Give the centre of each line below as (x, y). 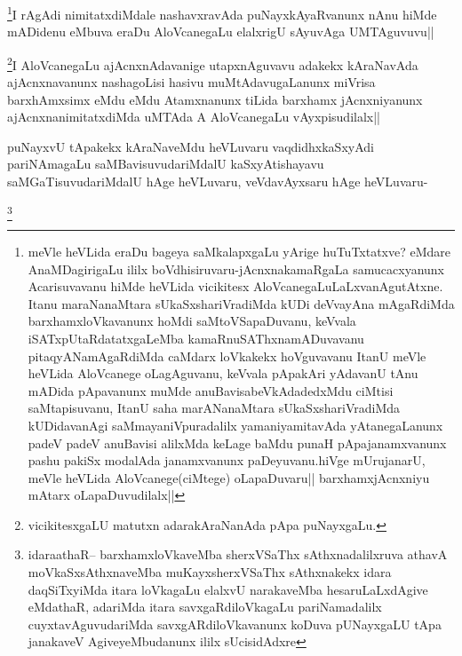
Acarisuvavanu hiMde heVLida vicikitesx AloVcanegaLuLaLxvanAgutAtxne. (235, 286)
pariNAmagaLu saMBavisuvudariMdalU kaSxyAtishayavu (166, 164)
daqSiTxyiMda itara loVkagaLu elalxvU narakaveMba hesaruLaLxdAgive (228, 589)
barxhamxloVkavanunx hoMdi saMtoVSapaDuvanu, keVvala (192, 321)
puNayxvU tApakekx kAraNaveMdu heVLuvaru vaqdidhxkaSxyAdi (191, 146)
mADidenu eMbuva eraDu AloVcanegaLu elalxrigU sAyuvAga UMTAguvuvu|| (221, 32)
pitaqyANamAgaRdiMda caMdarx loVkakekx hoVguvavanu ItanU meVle (227, 356)
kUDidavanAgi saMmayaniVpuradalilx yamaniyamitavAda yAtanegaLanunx (235, 425)
